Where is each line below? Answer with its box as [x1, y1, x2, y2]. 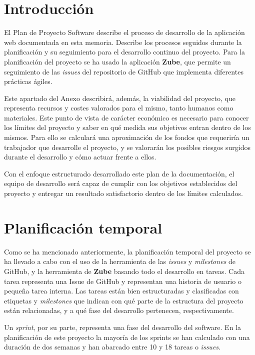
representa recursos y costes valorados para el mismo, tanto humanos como [4, 102, 233, 113]
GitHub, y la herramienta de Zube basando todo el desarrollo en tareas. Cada [4, 265, 244, 276]
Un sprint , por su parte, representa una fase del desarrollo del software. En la [4, 321, 241, 332]
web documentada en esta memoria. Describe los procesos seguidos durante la [4, 36, 242, 47]
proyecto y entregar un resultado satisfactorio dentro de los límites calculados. [4, 188, 243, 198]
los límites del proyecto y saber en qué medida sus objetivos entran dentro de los [4, 122, 251, 132]
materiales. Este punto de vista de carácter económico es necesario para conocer [4, 112, 249, 122]
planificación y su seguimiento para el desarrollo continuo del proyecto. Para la [4, 46, 245, 57]
